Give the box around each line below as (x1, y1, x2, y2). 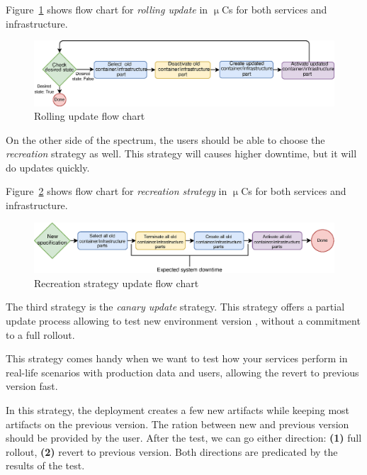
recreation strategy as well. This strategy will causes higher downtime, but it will (6, 146, 357, 161)
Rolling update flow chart (34, 108, 145, 123)
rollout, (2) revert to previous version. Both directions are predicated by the (6, 444, 338, 459)
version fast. (6, 379, 58, 393)
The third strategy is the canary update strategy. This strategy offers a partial (6, 299, 345, 314)
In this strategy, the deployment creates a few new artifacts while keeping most (6, 403, 350, 418)
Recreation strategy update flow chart (34, 275, 199, 290)
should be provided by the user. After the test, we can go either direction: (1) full (6, 430, 362, 445)
